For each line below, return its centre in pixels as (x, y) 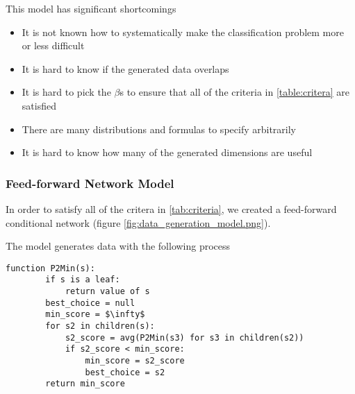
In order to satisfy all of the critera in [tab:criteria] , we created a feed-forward (171, 208)
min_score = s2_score (135, 361)
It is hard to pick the (66, 92)
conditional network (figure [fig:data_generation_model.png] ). (138, 222)
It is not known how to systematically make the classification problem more (183, 32)
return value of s (107, 292)
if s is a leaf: (83, 280)
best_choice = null (90, 303)
